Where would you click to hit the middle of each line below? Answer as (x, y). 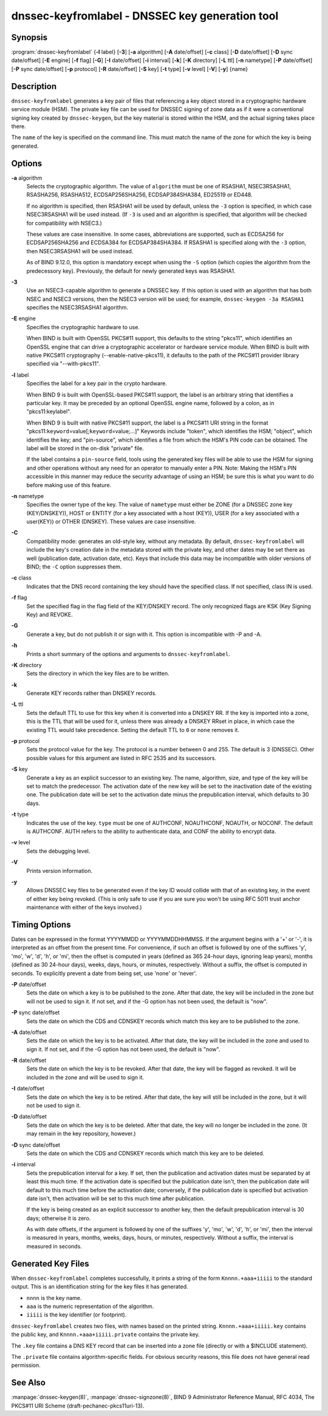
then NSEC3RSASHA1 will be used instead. (80, 251)
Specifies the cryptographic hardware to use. (83, 327)
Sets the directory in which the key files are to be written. (98, 674)
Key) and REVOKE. (50, 614)
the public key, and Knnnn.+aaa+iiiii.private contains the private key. (105, 1335)
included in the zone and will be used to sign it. (85, 1077)
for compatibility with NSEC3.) (64, 223)
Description (34, 86)
